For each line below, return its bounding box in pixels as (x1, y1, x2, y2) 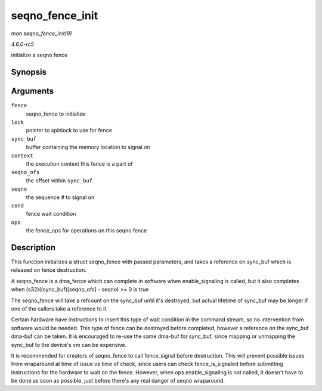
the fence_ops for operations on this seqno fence (26, 227, 147, 234)
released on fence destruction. (11, 266, 86, 274)
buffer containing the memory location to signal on (26, 144, 150, 151)
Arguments (11, 86, 54, 97)
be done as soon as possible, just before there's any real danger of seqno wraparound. (11, 377, 225, 384)
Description (11, 242, 56, 253)
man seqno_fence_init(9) (11, 30, 72, 37)
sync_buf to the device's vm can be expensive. (11, 341, 127, 348)
